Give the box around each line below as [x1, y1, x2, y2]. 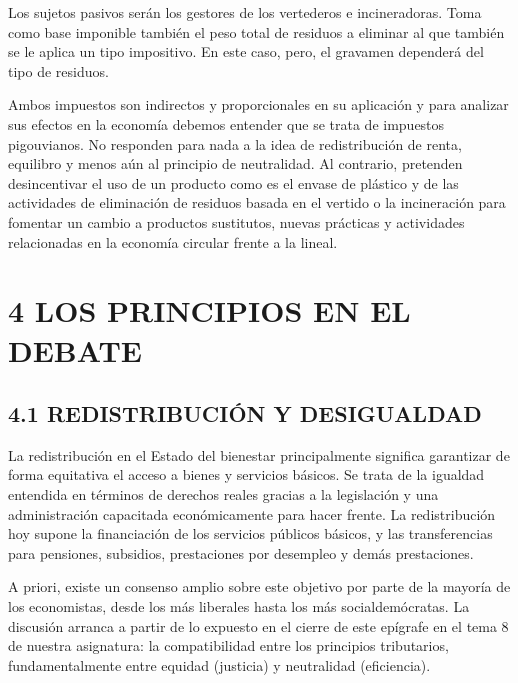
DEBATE [8, 329, 142, 370]
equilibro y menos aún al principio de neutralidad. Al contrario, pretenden [8, 153, 463, 174]
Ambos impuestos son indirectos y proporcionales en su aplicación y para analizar [8, 94, 509, 115]
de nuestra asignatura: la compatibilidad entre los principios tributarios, [8, 635, 449, 656]
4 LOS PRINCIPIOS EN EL [8, 290, 411, 331]
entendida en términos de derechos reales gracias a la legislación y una [8, 484, 439, 505]
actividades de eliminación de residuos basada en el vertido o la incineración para [8, 192, 506, 213]
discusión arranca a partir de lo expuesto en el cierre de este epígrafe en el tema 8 [8, 615, 509, 636]
